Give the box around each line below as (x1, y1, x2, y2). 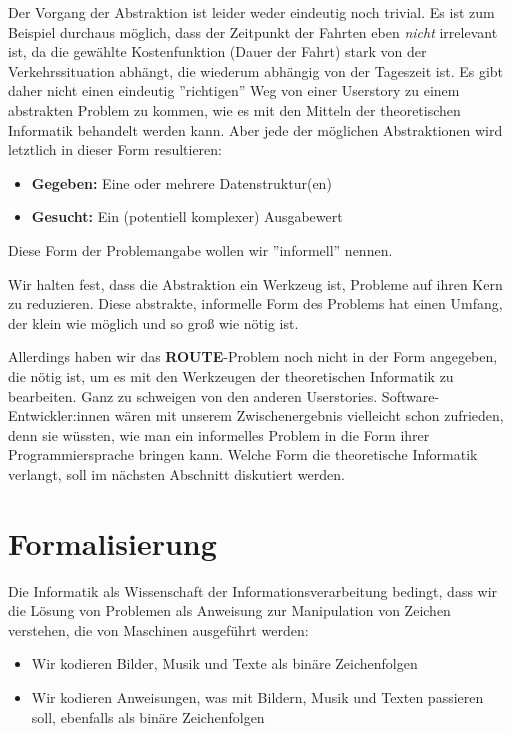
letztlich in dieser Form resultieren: (8, 139, 223, 160)
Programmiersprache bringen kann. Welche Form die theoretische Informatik (8, 444, 478, 465)
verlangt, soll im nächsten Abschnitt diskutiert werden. (8, 463, 345, 484)
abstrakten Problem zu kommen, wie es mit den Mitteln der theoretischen (8, 99, 461, 120)
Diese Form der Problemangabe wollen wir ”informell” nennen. (8, 239, 393, 260)
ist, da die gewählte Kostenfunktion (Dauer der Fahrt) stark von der (8, 41, 427, 62)
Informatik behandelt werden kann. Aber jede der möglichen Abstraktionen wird (8, 119, 503, 140)
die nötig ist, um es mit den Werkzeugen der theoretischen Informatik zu (8, 365, 454, 386)
